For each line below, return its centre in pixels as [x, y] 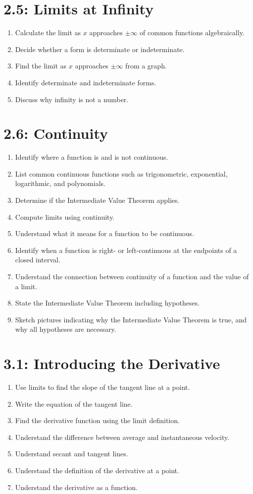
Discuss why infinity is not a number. [72, 99]
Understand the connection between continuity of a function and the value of [132, 276]
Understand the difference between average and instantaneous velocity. [122, 437]
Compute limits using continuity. [65, 216]
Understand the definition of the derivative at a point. [97, 470]
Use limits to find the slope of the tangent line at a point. [102, 387]
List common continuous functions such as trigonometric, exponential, [121, 173]
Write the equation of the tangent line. [74, 403]
